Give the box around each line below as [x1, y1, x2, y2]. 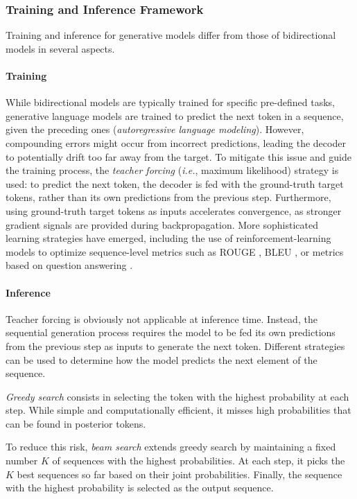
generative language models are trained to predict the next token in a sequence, [6, 108, 344, 123]
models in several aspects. [6, 41, 115, 55]
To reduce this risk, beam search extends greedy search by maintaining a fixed [6, 439, 336, 454]
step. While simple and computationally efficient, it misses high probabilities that [6, 403, 351, 417]
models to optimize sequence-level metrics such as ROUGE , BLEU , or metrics [6, 244, 344, 259]
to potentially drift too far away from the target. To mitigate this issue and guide [6, 149, 351, 164]
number [6, 453, 38, 468]
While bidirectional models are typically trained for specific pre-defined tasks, [6, 95, 335, 110]
